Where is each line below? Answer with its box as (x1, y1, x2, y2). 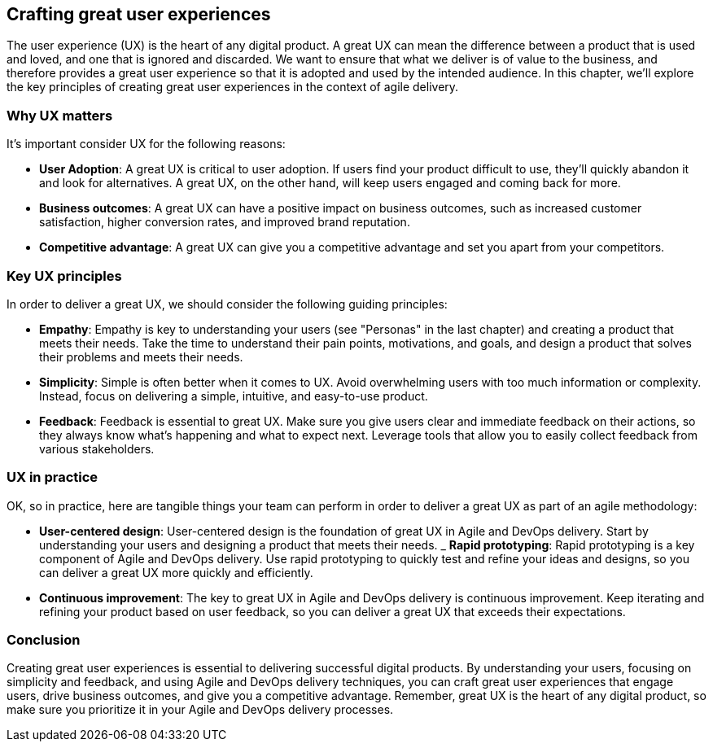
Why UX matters (7, 107, 113, 124)
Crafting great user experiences (7, 4, 271, 24)
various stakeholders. (39, 441, 155, 456)
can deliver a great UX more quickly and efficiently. (39, 565, 313, 580)
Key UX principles (7, 267, 122, 284)
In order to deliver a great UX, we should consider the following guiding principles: (7, 296, 448, 311)
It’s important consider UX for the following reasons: (7, 137, 286, 151)
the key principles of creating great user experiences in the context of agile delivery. (7, 80, 459, 94)
